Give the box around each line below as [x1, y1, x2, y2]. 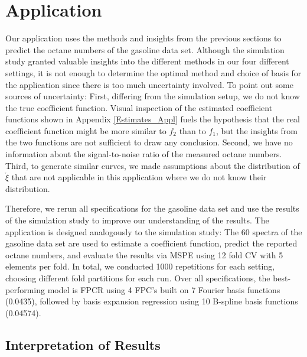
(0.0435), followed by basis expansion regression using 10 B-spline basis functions [5, 295, 298, 307]
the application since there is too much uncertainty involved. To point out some [5, 78, 293, 90]
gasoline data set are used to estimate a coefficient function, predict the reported [5, 237, 298, 249]
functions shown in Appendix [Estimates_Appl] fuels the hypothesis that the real [5, 113, 301, 125]
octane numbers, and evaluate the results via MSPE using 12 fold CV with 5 [5, 248, 283, 261]
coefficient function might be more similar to [5, 124, 166, 137]
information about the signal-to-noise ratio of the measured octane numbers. [5, 148, 282, 160]
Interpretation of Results [5, 335, 161, 353]
